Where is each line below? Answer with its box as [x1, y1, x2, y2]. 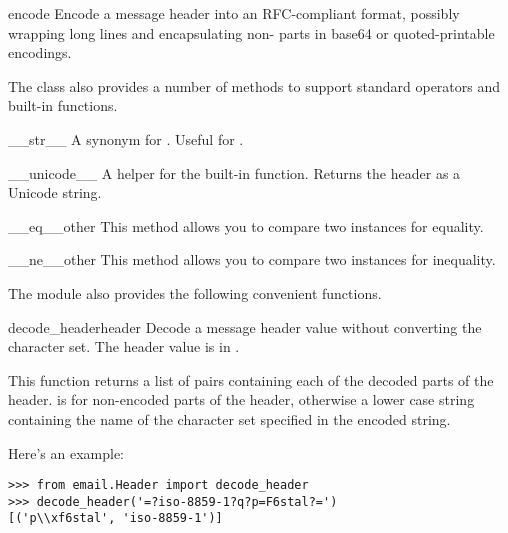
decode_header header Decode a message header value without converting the [8, 316, 482, 337]
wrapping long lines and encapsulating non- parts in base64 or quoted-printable [8, 22, 495, 43]
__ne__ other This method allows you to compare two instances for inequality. [8, 249, 496, 270]
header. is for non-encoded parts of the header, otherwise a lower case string [8, 389, 475, 410]
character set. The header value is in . [8, 336, 240, 357]
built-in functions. [8, 95, 118, 116]
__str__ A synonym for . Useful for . [8, 128, 244, 149]
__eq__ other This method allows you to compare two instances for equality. [8, 215, 484, 236]
